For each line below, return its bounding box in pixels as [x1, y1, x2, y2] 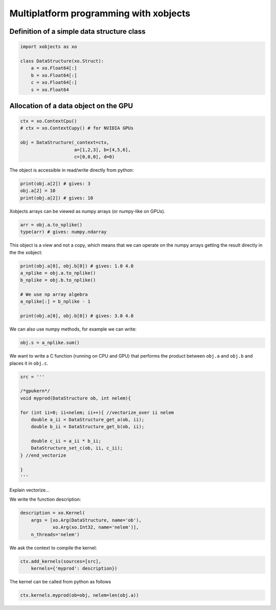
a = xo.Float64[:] [31, 65, 77, 71]
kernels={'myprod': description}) [31, 565, 118, 571]
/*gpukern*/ [20, 388, 51, 394]
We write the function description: [9, 496, 81, 503]
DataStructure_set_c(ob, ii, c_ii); [31, 445, 123, 451]
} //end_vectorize [20, 452, 66, 458]
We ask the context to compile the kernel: [9, 545, 97, 551]
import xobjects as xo [20, 44, 77, 50]
